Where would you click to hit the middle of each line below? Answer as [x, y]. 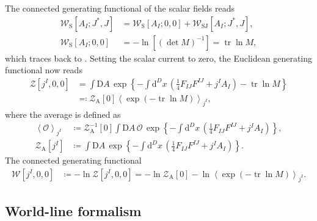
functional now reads [44, 70]
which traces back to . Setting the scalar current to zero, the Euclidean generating [159, 58]
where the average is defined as [63, 114]
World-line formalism [73, 210]
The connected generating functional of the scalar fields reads [120, 8]
